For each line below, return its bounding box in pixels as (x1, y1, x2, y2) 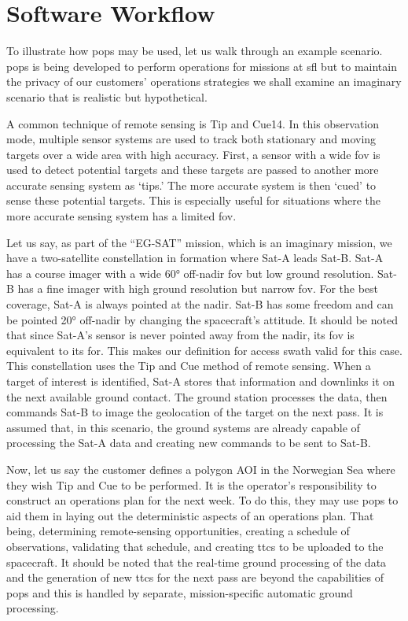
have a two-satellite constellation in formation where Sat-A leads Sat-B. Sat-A (6, 250, 384, 266)
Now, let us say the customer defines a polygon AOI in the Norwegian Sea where (6, 460, 395, 477)
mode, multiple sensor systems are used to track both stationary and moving (6, 131, 377, 147)
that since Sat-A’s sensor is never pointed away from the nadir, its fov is (6, 327, 355, 343)
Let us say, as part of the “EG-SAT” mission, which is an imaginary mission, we (6, 234, 392, 250)
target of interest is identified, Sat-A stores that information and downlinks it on (6, 373, 395, 389)
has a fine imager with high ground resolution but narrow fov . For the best (17, 280, 379, 297)
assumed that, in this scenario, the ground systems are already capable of (6, 419, 360, 435)
